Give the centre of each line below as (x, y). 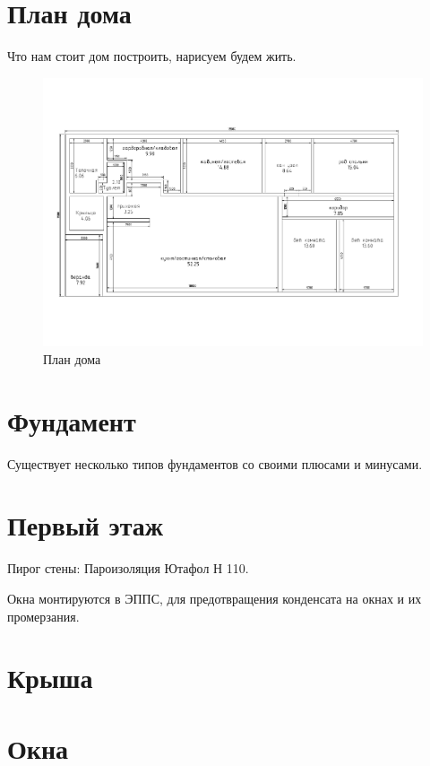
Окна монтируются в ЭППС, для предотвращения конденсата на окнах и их (215, 598)
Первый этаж (86, 525)
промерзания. (43, 616)
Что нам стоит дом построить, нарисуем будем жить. (152, 56)
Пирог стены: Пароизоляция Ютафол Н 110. (128, 568)
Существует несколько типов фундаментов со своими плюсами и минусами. (215, 463)
